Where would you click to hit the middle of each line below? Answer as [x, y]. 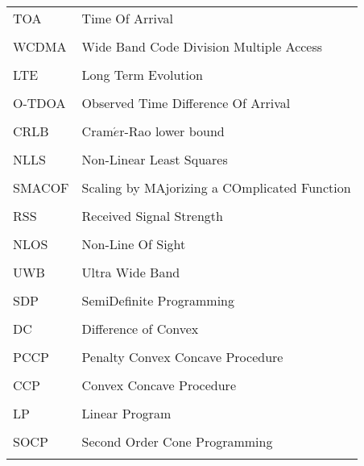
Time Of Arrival [128, 18]
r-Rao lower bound [172, 131]
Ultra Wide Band [131, 272]
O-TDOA [39, 103]
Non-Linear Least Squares [155, 159]
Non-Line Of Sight [134, 244]
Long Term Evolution [142, 75]
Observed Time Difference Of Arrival [186, 103]
